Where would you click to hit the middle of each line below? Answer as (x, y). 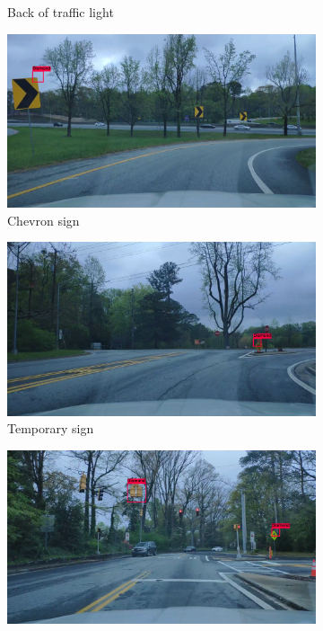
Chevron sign (44, 220)
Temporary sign (51, 428)
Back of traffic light (61, 12)
